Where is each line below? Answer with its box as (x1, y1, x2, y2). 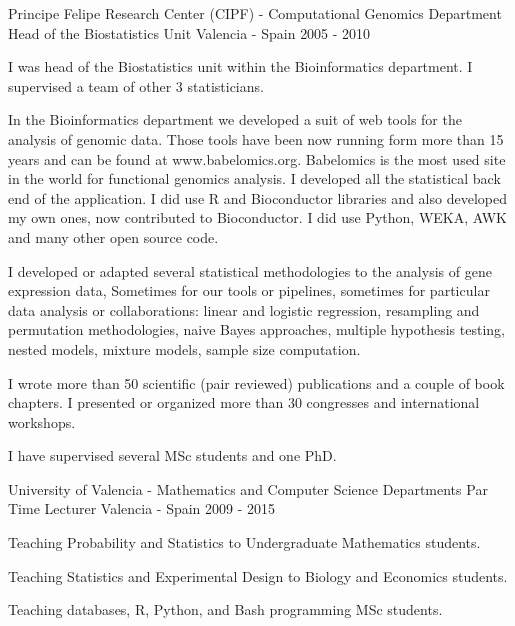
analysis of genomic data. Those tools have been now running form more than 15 (8, 128, 504, 149)
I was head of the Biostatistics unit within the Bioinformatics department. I (8, 56, 473, 77)
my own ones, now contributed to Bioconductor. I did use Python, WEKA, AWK (8, 207, 508, 228)
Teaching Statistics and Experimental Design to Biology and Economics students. (8, 565, 508, 586)
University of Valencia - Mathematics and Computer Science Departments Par (8, 478, 488, 499)
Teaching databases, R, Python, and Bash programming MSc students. (8, 599, 443, 620)
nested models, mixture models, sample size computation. (8, 338, 361, 359)
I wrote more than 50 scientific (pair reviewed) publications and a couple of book (8, 372, 505, 393)
